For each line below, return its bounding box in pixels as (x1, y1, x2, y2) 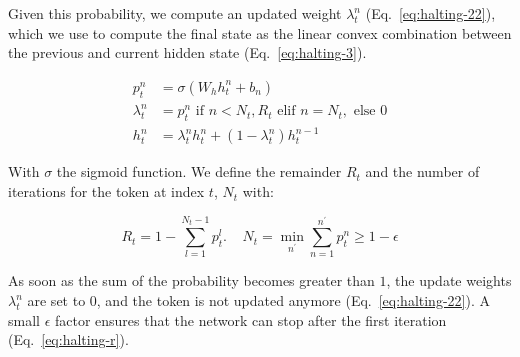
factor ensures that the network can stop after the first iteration (54, 309, 447, 330)
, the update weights (386, 270, 512, 291)
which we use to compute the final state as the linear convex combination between (8, 22, 512, 43)
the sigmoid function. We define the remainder (56, 161, 342, 182)
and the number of (365, 161, 480, 182)
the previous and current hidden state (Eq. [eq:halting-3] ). (8, 42, 367, 63)
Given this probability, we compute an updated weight (8, 3, 342, 23)
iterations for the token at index (8, 181, 205, 202)
